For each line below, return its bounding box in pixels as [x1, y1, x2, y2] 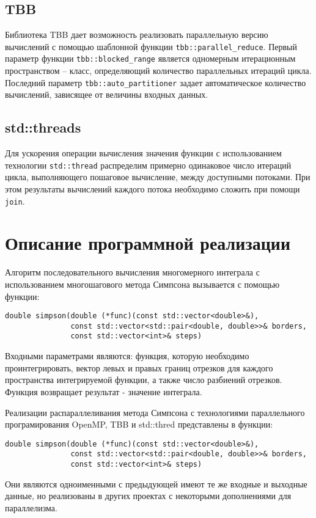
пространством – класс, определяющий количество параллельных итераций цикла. [5, 64, 312, 77]
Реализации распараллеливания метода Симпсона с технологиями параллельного [5, 406, 305, 418]
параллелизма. [5, 501, 57, 514]
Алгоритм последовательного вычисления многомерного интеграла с [5, 266, 260, 279]
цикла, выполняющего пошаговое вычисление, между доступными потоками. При [5, 170, 310, 183]
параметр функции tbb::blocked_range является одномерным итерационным [5, 52, 296, 65]
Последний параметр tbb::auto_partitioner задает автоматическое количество [5, 76, 306, 89]
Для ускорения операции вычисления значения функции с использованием [5, 147, 282, 159]
